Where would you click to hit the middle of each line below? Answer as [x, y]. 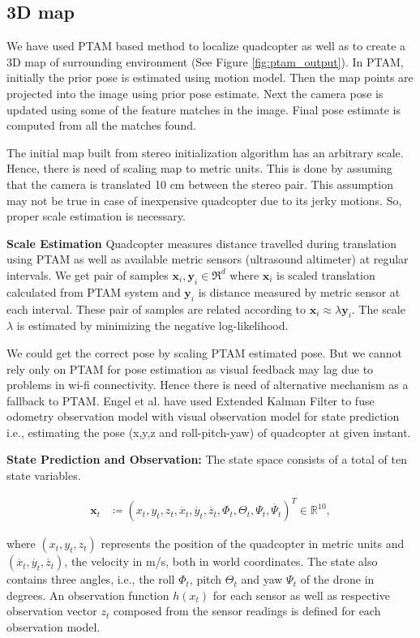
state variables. [44, 475]
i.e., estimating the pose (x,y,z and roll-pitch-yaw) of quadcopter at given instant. [209, 432]
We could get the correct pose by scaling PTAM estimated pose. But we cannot [204, 352]
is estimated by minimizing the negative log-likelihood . [152, 325]
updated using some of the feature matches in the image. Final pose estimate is [204, 109]
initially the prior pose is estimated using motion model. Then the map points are [210, 77]
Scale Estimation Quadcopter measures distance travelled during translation [202, 243]
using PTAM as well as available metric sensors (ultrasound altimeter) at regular [208, 259]
